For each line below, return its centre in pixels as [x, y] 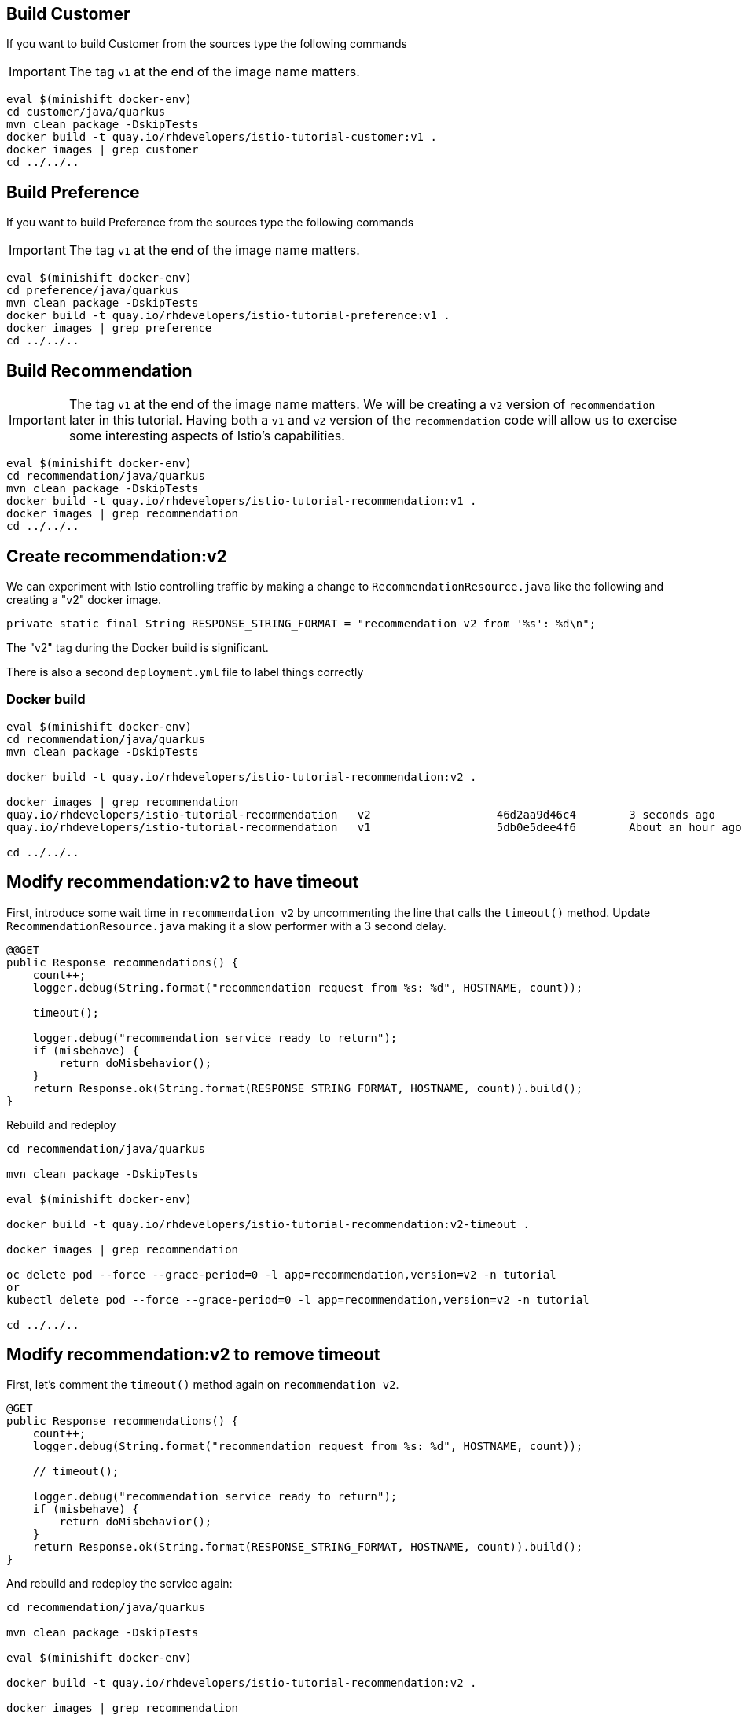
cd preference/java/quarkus [93, 291]
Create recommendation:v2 [117, 556]
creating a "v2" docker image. [84, 599]
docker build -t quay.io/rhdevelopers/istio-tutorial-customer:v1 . [222, 137]
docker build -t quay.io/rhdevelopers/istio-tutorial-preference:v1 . [228, 316]
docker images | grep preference [109, 328]
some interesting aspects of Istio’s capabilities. [207, 436]
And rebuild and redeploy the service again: [119, 1584]
